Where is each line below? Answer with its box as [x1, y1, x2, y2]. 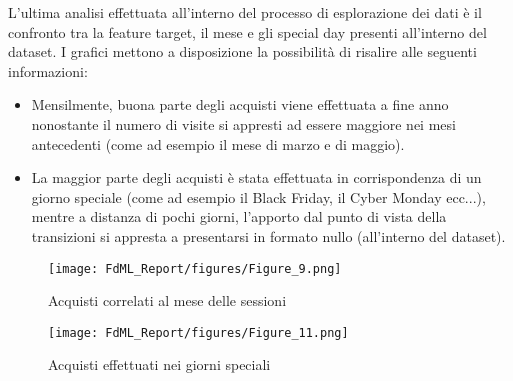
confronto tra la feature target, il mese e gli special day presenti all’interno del [8, 21, 487, 42]
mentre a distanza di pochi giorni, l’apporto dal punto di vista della [31, 206, 447, 227]
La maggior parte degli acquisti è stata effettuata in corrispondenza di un [31, 167, 482, 188]
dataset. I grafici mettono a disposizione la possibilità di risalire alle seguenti [8, 41, 477, 62]
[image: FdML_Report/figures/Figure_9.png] [48, 261, 342, 276]
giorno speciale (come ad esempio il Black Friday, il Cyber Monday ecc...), [31, 186, 486, 207]
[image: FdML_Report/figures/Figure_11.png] [48, 325, 349, 340]
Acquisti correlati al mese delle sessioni [48, 290, 287, 311]
